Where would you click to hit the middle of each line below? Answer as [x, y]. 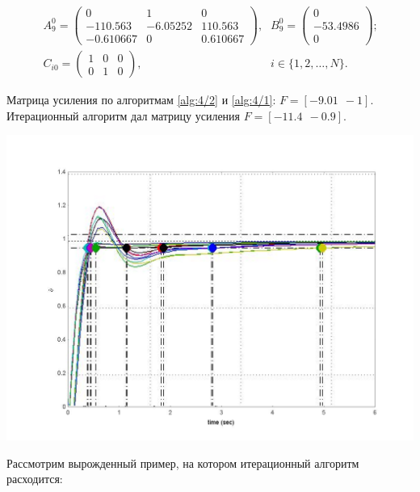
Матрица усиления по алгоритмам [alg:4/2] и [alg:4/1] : [141, 100]
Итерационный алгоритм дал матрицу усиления [124, 115]
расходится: [35, 479]
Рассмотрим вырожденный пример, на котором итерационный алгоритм [183, 463]
